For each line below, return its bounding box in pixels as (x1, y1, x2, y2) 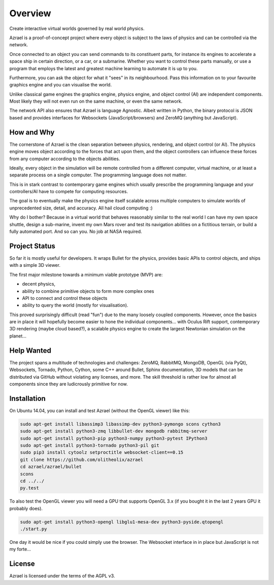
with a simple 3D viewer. (9, 262, 61, 268)
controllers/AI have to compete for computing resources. (9, 189, 128, 195)
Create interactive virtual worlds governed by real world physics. (9, 25, 145, 32)
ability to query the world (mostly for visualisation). (22, 302, 129, 309)
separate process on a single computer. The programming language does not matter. (9, 172, 187, 178)
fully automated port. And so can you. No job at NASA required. (9, 229, 142, 235)
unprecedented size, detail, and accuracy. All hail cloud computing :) (9, 205, 153, 211)
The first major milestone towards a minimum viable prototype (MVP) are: (9, 271, 163, 278)
